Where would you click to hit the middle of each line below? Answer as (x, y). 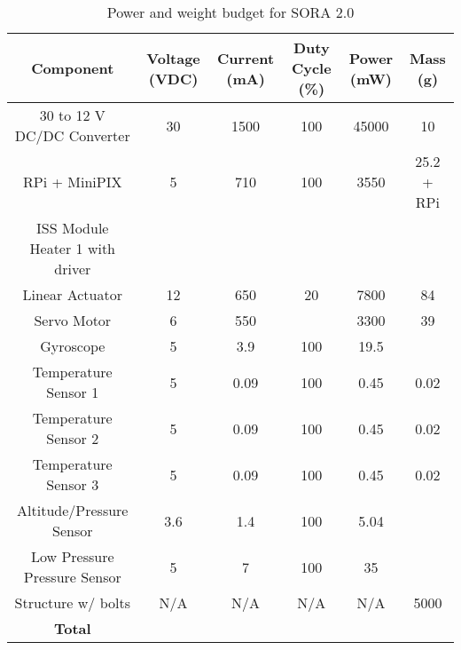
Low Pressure (72, 556)
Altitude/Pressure (73, 510)
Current (246, 58)
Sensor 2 (73, 438)
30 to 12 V (72, 115)
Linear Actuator (72, 294)
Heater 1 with (73, 248)
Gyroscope (73, 346)
